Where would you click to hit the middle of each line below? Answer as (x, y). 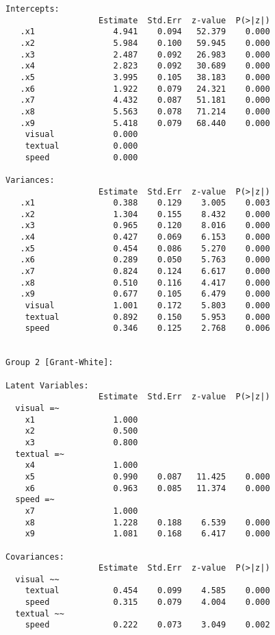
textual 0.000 (81, 146)
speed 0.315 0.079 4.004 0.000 (147, 602)
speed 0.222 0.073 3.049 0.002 (147, 625)
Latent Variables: (47, 385)
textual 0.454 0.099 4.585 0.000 (147, 591)
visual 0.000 (81, 135)
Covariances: (35, 557)
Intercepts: (32, 9)
